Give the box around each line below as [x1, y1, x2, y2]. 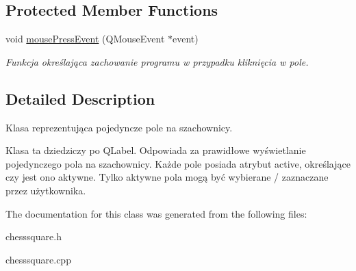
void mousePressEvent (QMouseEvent [5, 31, 165, 46]
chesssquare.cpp [5, 252, 71, 266]
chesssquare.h [5, 229, 62, 244]
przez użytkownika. [5, 183, 86, 197]
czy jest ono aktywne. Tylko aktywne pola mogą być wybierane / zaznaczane [5, 170, 329, 184]
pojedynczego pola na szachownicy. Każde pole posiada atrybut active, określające [5, 156, 351, 170]
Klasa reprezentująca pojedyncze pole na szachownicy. [5, 120, 233, 134]
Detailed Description [5, 88, 155, 109]
